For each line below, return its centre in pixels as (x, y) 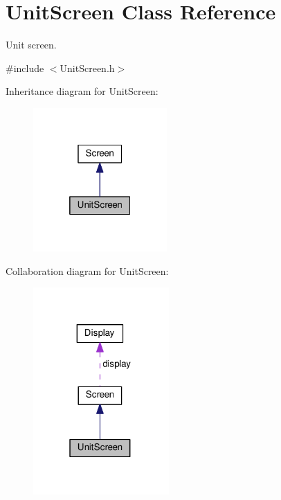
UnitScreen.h (87, 68)
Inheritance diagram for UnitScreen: (82, 91)
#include (25, 68)
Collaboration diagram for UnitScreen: (87, 270)
